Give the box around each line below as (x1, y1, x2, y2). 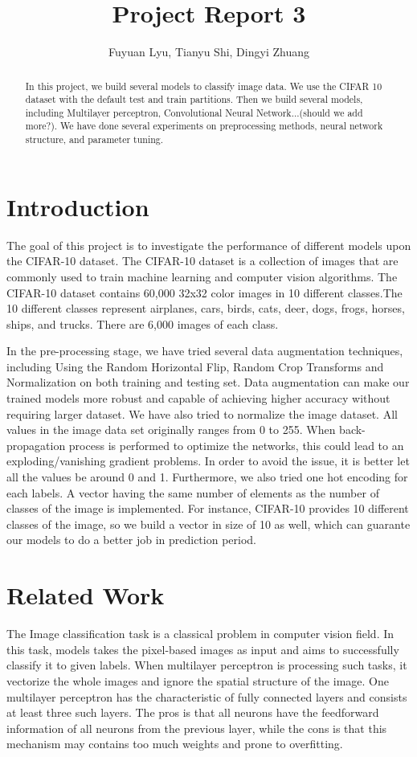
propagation (6, 436, 66, 453)
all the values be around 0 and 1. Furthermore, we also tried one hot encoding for (6, 469, 408, 485)
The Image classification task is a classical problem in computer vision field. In (6, 625, 395, 642)
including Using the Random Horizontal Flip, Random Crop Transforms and (6, 358, 384, 374)
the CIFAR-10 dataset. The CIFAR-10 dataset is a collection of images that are (6, 252, 399, 269)
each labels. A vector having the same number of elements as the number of (6, 484, 379, 501)
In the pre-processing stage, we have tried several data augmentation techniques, (6, 342, 403, 359)
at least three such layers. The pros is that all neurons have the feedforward (6, 704, 379, 721)
